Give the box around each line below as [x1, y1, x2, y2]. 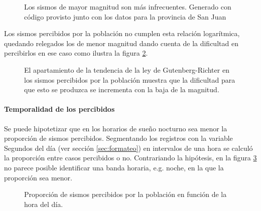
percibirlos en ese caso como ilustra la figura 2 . [4, 48, 148, 58]
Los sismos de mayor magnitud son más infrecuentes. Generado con [24, 2, 231, 12]
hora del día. [24, 198, 63, 209]
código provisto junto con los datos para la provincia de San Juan [24, 11, 226, 22]
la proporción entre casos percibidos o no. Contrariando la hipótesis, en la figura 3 [4, 152, 257, 163]
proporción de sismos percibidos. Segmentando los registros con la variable [4, 133, 233, 143]
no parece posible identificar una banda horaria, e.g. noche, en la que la [4, 162, 224, 172]
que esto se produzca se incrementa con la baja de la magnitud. [24, 84, 219, 95]
